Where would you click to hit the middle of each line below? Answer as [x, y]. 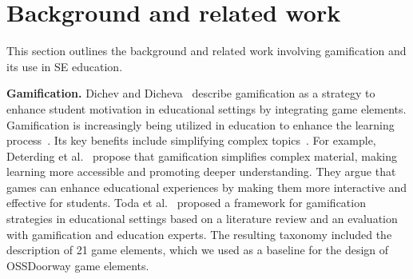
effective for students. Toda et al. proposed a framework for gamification [186, 203]
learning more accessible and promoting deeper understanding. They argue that [201, 171]
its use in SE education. [65, 66]
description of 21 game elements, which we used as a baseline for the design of [198, 250]
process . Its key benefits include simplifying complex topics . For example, [191, 140]
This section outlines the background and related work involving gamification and [206, 51]
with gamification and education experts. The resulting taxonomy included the [199, 234]
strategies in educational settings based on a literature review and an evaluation [202, 219]
